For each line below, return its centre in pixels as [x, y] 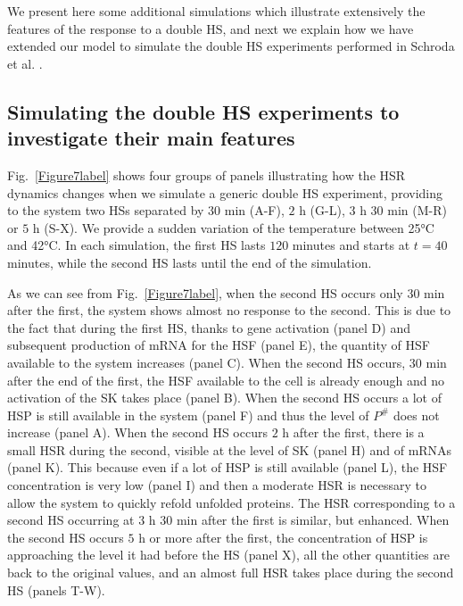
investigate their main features [151, 138]
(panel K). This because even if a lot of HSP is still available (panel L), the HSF [227, 467]
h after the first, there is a [353, 432]
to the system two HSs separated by [106, 210]
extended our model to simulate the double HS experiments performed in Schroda [231, 46]
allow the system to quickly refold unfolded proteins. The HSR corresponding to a [231, 502]
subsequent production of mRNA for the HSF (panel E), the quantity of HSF [219, 345]
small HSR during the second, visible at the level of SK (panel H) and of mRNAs [230, 449]
